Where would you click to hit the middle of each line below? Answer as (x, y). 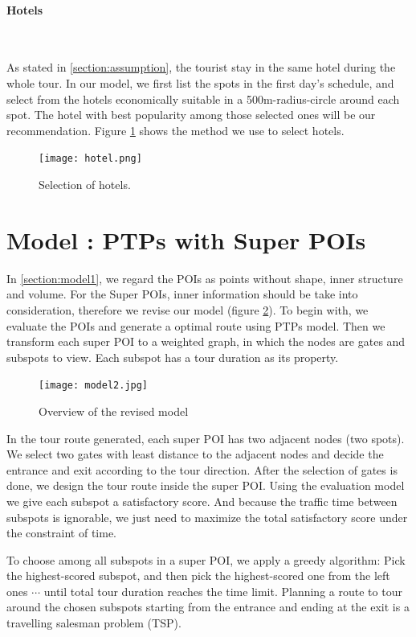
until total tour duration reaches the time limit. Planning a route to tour (223, 591)
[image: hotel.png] (90, 159)
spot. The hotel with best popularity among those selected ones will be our (191, 115)
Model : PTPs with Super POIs (186, 239)
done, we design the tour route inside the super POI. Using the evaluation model (206, 485)
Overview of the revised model (114, 411)
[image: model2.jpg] (94, 386)
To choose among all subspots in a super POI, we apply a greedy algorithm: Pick (206, 559)
